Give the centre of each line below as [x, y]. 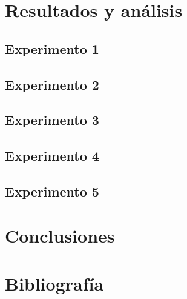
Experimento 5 [52, 191]
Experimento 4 [52, 156]
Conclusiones [60, 236]
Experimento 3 [52, 120]
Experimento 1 [52, 48]
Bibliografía [54, 283]
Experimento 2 [52, 84]
